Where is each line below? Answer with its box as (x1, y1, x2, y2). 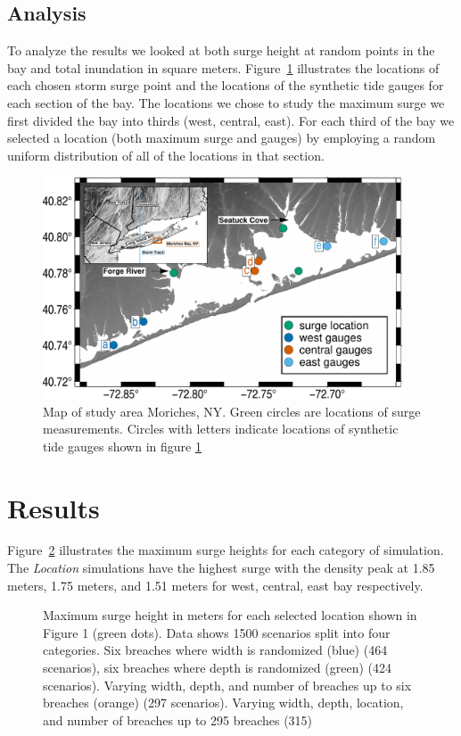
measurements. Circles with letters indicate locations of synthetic (43, 419, 399, 438)
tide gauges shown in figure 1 (43, 436, 202, 455)
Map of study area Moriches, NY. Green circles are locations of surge (43, 401, 421, 420)
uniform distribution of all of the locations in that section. (7, 145, 325, 164)
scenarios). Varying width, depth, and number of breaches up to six (43, 675, 412, 694)
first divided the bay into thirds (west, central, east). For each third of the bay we (7, 111, 455, 129)
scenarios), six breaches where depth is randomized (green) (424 (43, 658, 391, 677)
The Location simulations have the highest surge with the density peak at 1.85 (7, 558, 435, 577)
